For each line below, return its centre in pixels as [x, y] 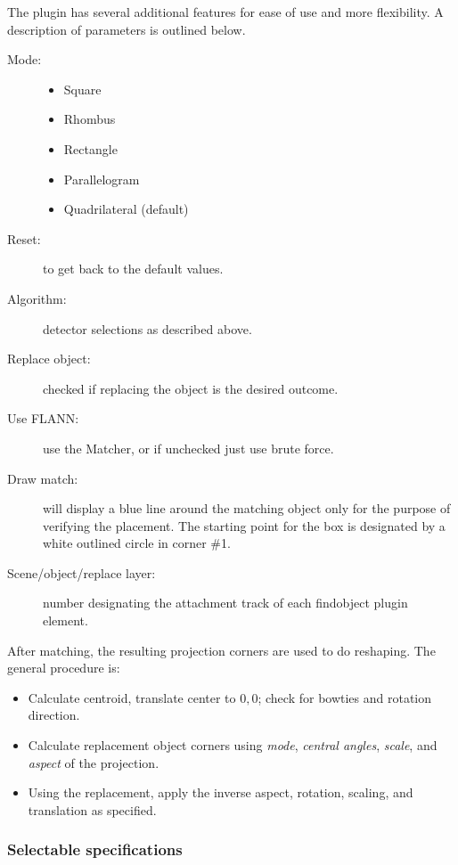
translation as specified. [92, 809]
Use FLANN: [43, 418]
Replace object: [49, 359]
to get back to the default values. [133, 269]
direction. [54, 715]
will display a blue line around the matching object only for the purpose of [247, 508]
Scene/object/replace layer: [82, 572]
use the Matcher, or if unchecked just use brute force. [188, 448]
